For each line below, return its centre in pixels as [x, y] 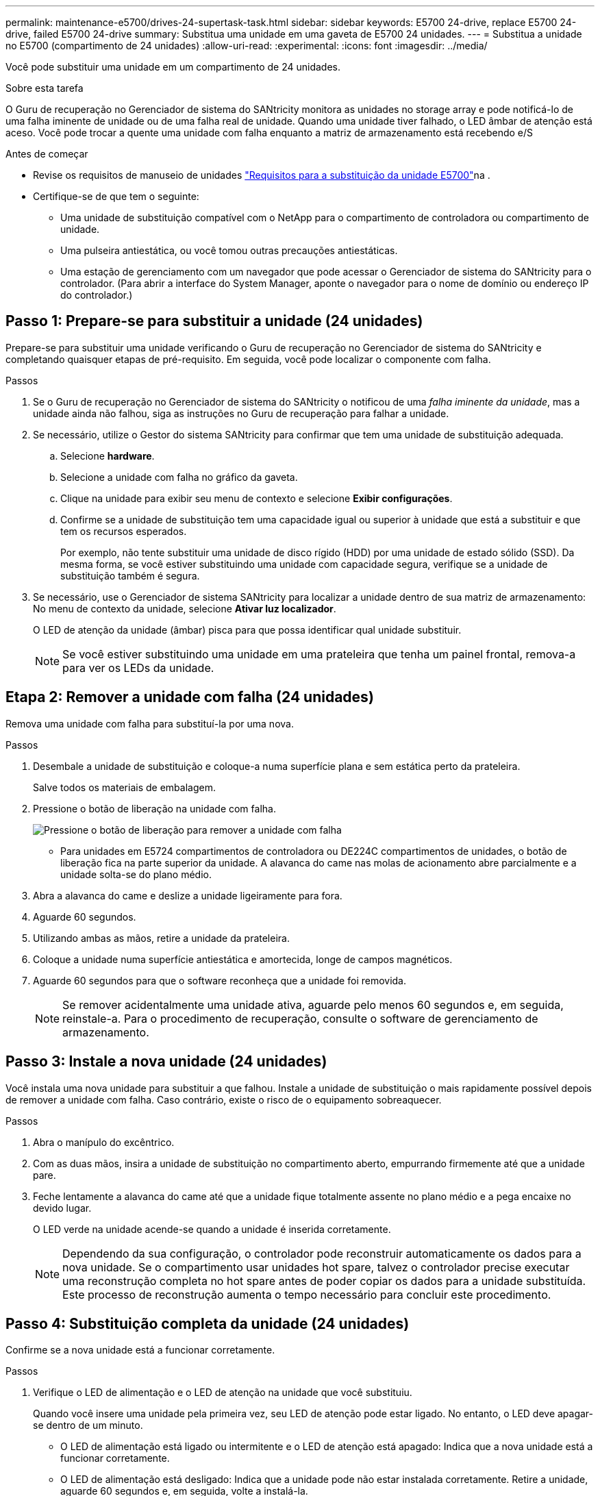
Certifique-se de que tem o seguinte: [116, 196]
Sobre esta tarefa [45, 88]
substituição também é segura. [130, 575]
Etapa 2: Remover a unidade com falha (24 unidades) [190, 697]
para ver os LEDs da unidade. [138, 668]
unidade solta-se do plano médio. [136, 874]
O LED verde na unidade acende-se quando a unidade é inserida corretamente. [212, 1229]
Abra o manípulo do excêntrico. [104, 1142]
